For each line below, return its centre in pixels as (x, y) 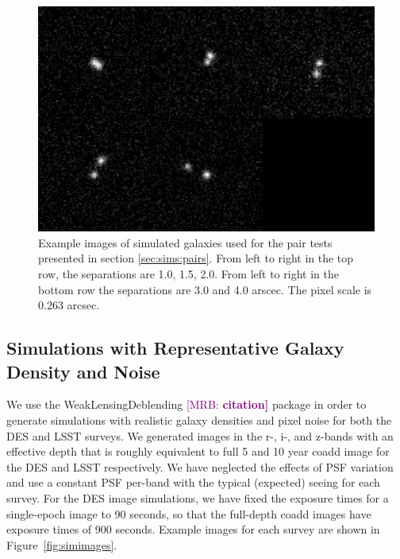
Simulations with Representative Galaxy (175, 348)
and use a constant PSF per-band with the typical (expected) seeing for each (193, 482)
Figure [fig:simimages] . (62, 544)
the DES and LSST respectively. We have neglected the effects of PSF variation (200, 466)
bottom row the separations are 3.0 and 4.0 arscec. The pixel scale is (205, 289)
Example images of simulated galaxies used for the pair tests (185, 242)
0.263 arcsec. (69, 305)
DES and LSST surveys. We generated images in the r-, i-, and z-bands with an (200, 435)
